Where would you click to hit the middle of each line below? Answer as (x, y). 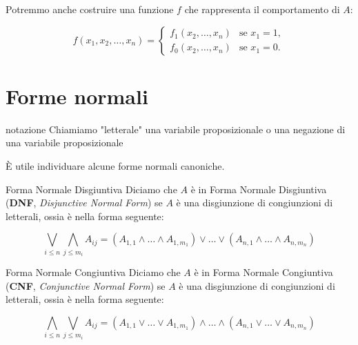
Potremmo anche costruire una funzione (90, 9)
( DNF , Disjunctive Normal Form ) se (84, 203)
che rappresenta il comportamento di (262, 9)
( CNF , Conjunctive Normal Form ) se (86, 285)
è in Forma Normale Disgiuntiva (259, 189)
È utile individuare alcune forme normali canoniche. (115, 165)
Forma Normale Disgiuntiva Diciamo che (91, 189)
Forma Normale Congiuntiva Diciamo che (93, 272)
